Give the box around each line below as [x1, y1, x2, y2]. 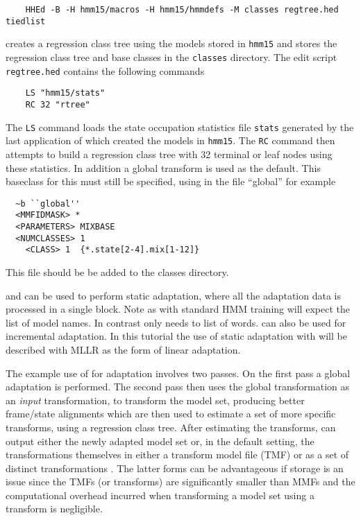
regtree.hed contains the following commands [6, 63, 205, 78]
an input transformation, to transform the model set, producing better [6, 392, 305, 407]
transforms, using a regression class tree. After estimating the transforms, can [6, 419, 336, 434]
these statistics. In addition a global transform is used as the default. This [6, 160, 321, 175]
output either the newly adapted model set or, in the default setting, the [6, 433, 314, 448]
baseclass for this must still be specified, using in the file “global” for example [6, 174, 336, 189]
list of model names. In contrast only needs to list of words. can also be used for [6, 315, 346, 329]
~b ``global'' [15, 198, 81, 209]
